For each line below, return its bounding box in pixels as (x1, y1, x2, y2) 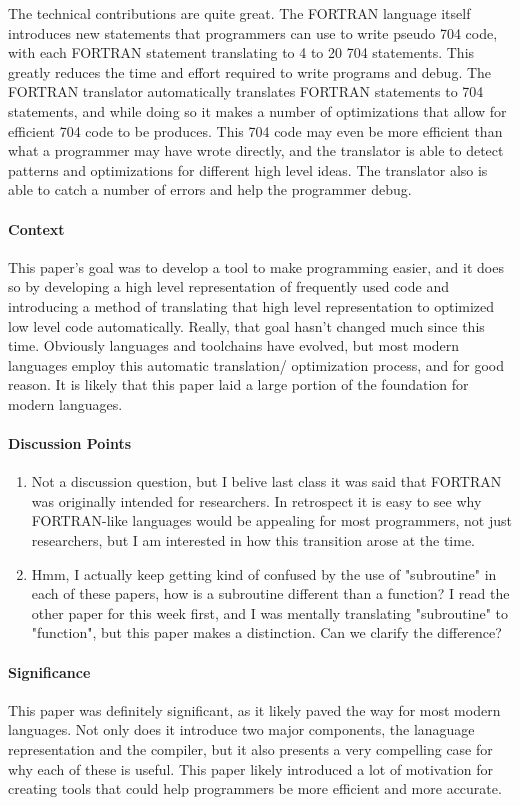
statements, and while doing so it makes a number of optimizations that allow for (8, 100, 507, 121)
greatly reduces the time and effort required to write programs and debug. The (8, 61, 492, 82)
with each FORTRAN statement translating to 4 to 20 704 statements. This (8, 42, 475, 63)
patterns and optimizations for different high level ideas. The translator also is (8, 159, 488, 180)
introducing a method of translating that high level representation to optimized (8, 295, 495, 316)
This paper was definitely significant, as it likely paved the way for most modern (8, 699, 501, 720)
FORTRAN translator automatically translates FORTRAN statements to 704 (8, 81, 484, 102)
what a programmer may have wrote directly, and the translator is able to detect (8, 140, 504, 161)
